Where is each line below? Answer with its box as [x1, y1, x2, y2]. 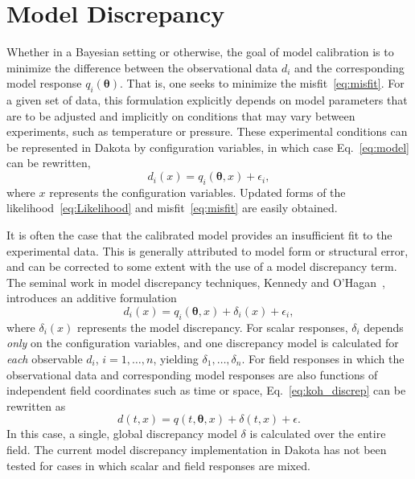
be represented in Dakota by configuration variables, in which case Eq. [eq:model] [6, 138, 409, 155]
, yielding [153, 350, 199, 367]
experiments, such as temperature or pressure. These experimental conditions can [6, 123, 408, 140]
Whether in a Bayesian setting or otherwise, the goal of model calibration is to [6, 43, 394, 60]
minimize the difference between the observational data [6, 59, 278, 76]
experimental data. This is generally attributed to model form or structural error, [6, 242, 409, 259]
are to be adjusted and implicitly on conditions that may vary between [6, 107, 355, 124]
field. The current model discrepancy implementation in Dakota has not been [6, 440, 387, 457]
